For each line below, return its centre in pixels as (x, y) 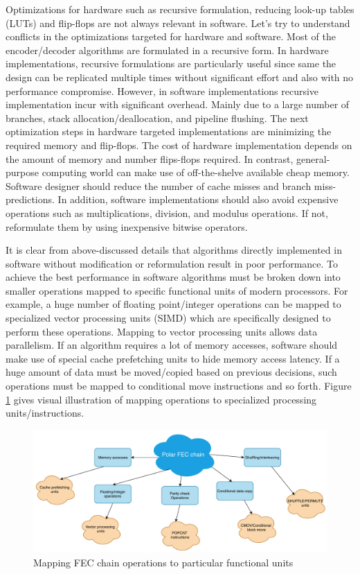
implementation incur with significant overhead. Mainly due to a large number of (178, 104)
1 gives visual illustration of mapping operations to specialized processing (161, 399)
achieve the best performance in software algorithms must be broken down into (173, 277)
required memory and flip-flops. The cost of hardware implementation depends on (179, 145)
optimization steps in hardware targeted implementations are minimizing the (169, 131)
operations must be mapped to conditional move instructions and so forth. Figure (179, 386)
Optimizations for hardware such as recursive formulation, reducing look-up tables (180, 9)
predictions (29, 199)
